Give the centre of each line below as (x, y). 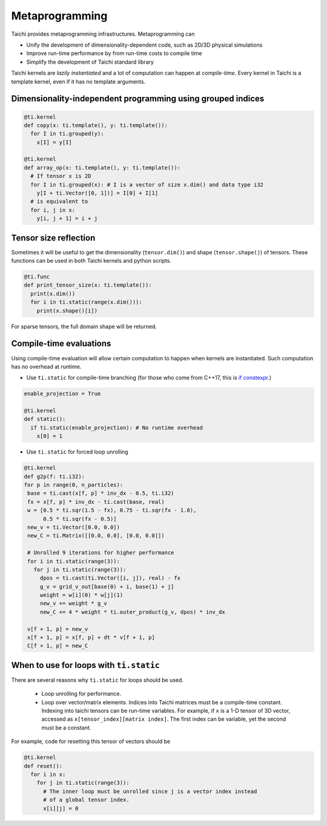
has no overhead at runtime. (46, 366)
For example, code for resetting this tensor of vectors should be (91, 741)
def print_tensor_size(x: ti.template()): (88, 285)
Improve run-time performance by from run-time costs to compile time (114, 53)
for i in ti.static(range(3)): (74, 561)
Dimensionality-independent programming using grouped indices (138, 99)
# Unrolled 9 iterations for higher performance (101, 553)
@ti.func (37, 277)
